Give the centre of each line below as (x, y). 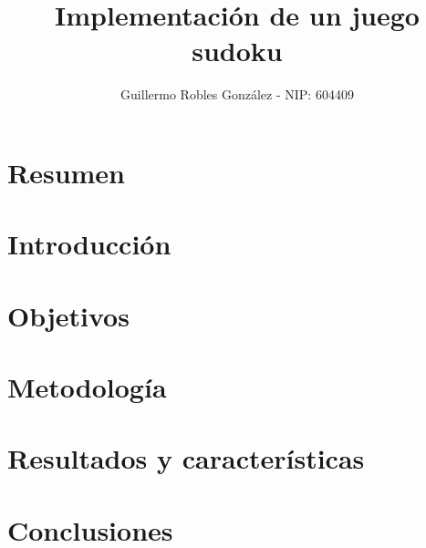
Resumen (66, 172)
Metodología (87, 387)
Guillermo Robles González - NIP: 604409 (237, 94)
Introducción (89, 244)
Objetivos (68, 315)
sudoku (237, 51)
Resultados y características (186, 458)
